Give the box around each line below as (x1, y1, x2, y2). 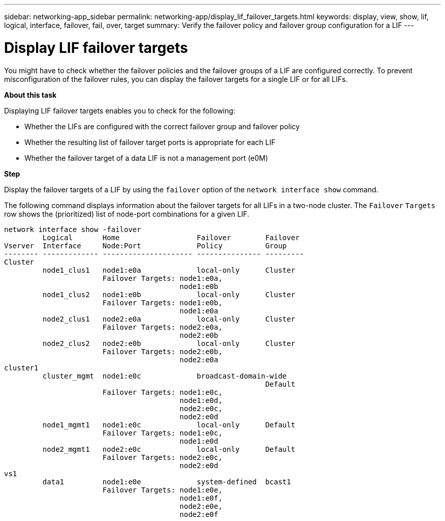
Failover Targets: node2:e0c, (102, 453, 222, 461)
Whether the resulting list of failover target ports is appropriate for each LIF (24, 137, 276, 147)
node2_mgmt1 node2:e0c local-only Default (42, 445, 296, 453)
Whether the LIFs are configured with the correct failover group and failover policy (24, 122, 300, 131)
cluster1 (4, 363, 39, 372)
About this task (4, 90, 57, 99)
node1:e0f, (179, 494, 222, 502)
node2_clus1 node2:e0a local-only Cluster (42, 314, 296, 323)
